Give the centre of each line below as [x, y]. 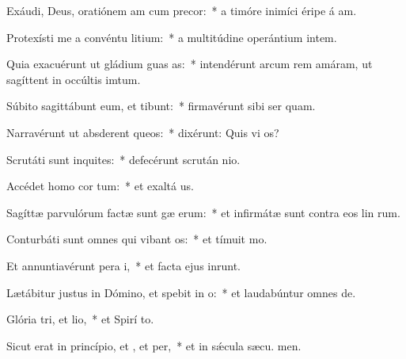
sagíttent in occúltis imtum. [74, 79]
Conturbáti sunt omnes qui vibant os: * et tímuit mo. [137, 239]
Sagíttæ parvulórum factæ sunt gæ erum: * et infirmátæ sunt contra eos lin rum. [203, 212]
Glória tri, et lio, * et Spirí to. [80, 319]
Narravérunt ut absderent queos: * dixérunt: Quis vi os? [143, 132]
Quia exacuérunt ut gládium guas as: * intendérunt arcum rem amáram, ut [190, 64]
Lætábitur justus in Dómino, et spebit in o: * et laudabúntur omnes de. [181, 292]
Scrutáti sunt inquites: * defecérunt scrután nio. [123, 159]
